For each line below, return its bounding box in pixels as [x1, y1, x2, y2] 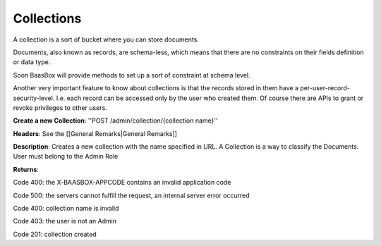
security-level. [13, 94, 55, 102]
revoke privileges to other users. [13, 103, 107, 112]
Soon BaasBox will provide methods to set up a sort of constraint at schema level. [13, 70, 250, 79]
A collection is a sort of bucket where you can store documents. [13, 35, 199, 44]
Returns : [13, 165, 39, 173]
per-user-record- [300, 84, 351, 92]
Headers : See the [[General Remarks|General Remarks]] [13, 129, 178, 137]
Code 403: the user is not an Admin [13, 217, 116, 226]
